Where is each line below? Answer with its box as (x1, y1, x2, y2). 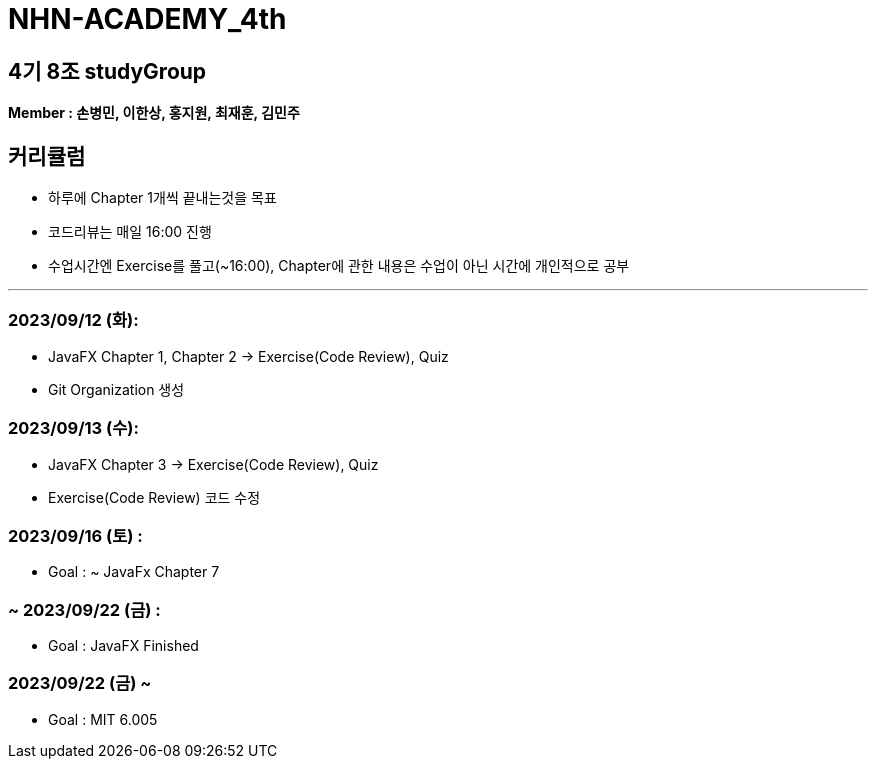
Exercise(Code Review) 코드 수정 (48, 488, 261, 506)
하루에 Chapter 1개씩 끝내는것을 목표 (48, 189, 277, 207)
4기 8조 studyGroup (8, 58, 207, 84)
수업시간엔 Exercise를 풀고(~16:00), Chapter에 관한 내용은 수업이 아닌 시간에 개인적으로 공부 (48, 257, 630, 275)
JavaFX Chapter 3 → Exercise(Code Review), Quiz (48, 455, 379, 473)
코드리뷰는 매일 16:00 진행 (48, 223, 212, 241)
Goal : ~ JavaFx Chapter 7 (48, 563, 220, 581)
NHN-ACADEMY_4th (8, 2, 287, 36)
